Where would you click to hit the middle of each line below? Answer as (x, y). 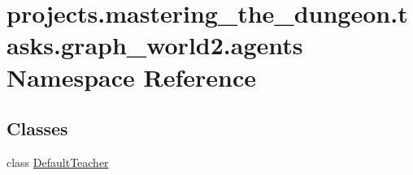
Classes (37, 128)
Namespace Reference (131, 77)
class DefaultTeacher (58, 162)
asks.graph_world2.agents (155, 45)
